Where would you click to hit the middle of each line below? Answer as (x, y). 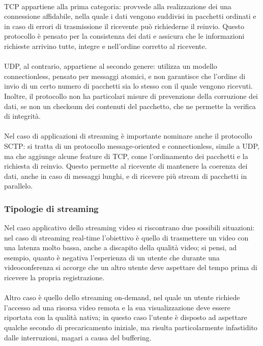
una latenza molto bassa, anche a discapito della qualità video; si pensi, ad (120, 247)
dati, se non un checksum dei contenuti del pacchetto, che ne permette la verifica (130, 106)
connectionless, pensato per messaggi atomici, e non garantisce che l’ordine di (125, 76)
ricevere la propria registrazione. (54, 277)
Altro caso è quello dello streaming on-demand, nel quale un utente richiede (122, 297)
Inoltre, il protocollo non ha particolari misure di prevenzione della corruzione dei (131, 96)
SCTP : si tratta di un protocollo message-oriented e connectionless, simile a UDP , (132, 145)
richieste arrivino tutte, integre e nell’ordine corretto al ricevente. (106, 46)
